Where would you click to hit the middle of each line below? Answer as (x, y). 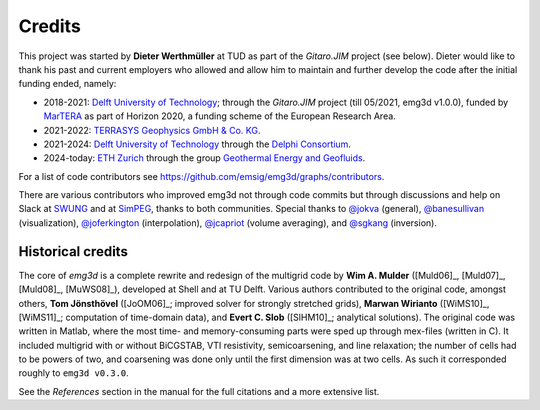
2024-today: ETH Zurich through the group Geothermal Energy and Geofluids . (204, 158)
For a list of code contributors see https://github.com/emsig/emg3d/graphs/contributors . (201, 176)
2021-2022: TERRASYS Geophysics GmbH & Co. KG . (152, 130)
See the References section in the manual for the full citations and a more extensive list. (199, 391)
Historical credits (73, 251)
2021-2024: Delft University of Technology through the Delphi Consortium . (197, 144)
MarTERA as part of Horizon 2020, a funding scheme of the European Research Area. (220, 116)
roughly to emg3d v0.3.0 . (73, 373)
